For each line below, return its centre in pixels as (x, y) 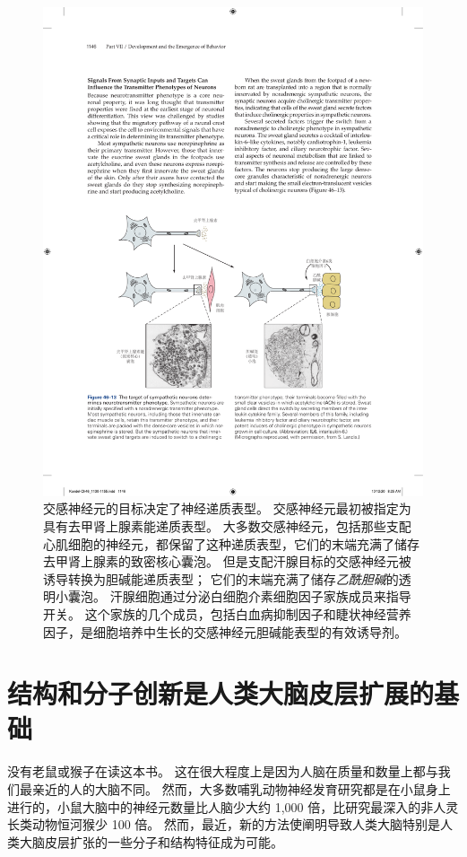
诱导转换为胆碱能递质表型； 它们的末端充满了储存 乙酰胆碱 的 (221, 578)
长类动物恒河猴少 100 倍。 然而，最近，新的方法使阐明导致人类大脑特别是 (224, 824)
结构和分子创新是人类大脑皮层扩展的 (221, 693)
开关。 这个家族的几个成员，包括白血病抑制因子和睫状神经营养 (227, 613)
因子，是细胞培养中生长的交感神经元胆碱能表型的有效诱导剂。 (225, 631)
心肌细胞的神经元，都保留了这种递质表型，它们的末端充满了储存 (231, 543)
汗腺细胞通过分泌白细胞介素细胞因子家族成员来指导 (260, 596)
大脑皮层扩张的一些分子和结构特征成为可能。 (151, 841)
